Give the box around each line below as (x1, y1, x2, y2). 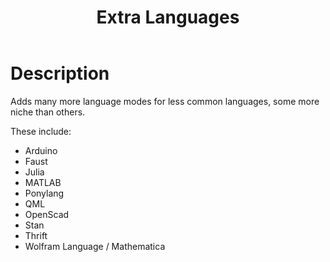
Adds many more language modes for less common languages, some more (10, 95, 320, 107)
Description (10, 62, 110, 85)
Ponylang (24, 187, 65, 199)
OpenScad (24, 208, 70, 220)
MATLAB (24, 176, 62, 188)
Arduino (24, 144, 58, 156)
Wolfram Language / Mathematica (24, 240, 166, 252)
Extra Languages (96, 6, 240, 29)
